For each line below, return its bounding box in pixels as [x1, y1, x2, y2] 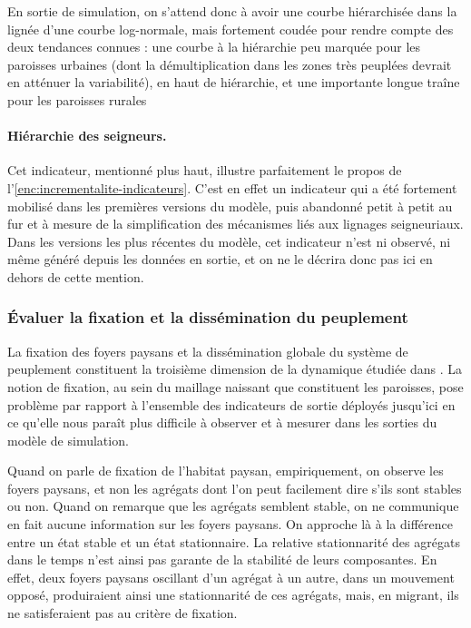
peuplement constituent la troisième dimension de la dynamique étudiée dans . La [7, 359, 463, 378]
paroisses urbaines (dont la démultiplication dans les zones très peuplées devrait [7, 54, 452, 74]
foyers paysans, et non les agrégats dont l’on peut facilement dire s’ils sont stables [7, 478, 462, 497]
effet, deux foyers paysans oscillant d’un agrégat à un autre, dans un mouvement [7, 567, 455, 586]
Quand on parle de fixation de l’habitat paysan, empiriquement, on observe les [7, 461, 444, 480]
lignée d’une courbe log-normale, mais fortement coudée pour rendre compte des [7, 19, 454, 38]
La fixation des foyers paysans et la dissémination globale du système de [7, 341, 408, 360]
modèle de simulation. [7, 430, 129, 449]
